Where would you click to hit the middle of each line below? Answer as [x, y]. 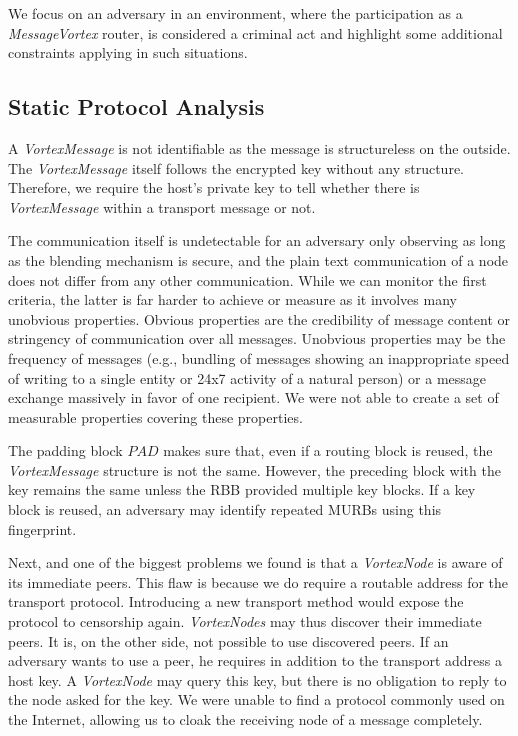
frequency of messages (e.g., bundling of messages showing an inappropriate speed [259, 357]
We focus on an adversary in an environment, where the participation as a [235, 13]
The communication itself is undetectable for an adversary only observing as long [257, 240]
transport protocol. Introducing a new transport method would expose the [236, 601]
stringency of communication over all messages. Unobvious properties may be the [257, 338]
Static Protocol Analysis [136, 106]
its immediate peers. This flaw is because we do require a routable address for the [258, 581]
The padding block [65, 450]
